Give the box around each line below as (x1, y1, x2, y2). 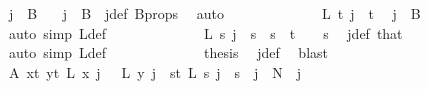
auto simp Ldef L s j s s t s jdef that (8, 22, 403, 43)
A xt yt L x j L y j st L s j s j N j (8, 61, 302, 82)
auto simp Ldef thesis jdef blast (8, 42, 329, 63)
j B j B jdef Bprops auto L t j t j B (8, 3, 421, 23)
